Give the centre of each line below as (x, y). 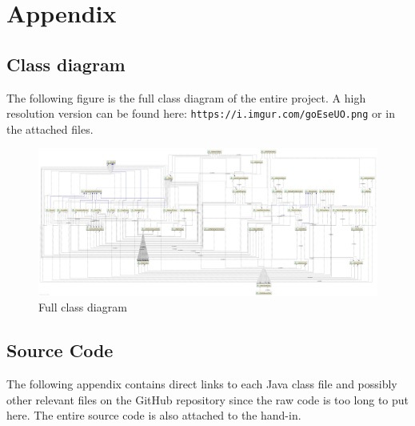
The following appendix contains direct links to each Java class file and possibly (202, 384)
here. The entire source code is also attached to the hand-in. (154, 415)
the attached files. (50, 129)
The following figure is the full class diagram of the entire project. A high (186, 97)
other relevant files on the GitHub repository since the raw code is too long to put (208, 399)
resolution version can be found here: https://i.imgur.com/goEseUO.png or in (201, 113)
